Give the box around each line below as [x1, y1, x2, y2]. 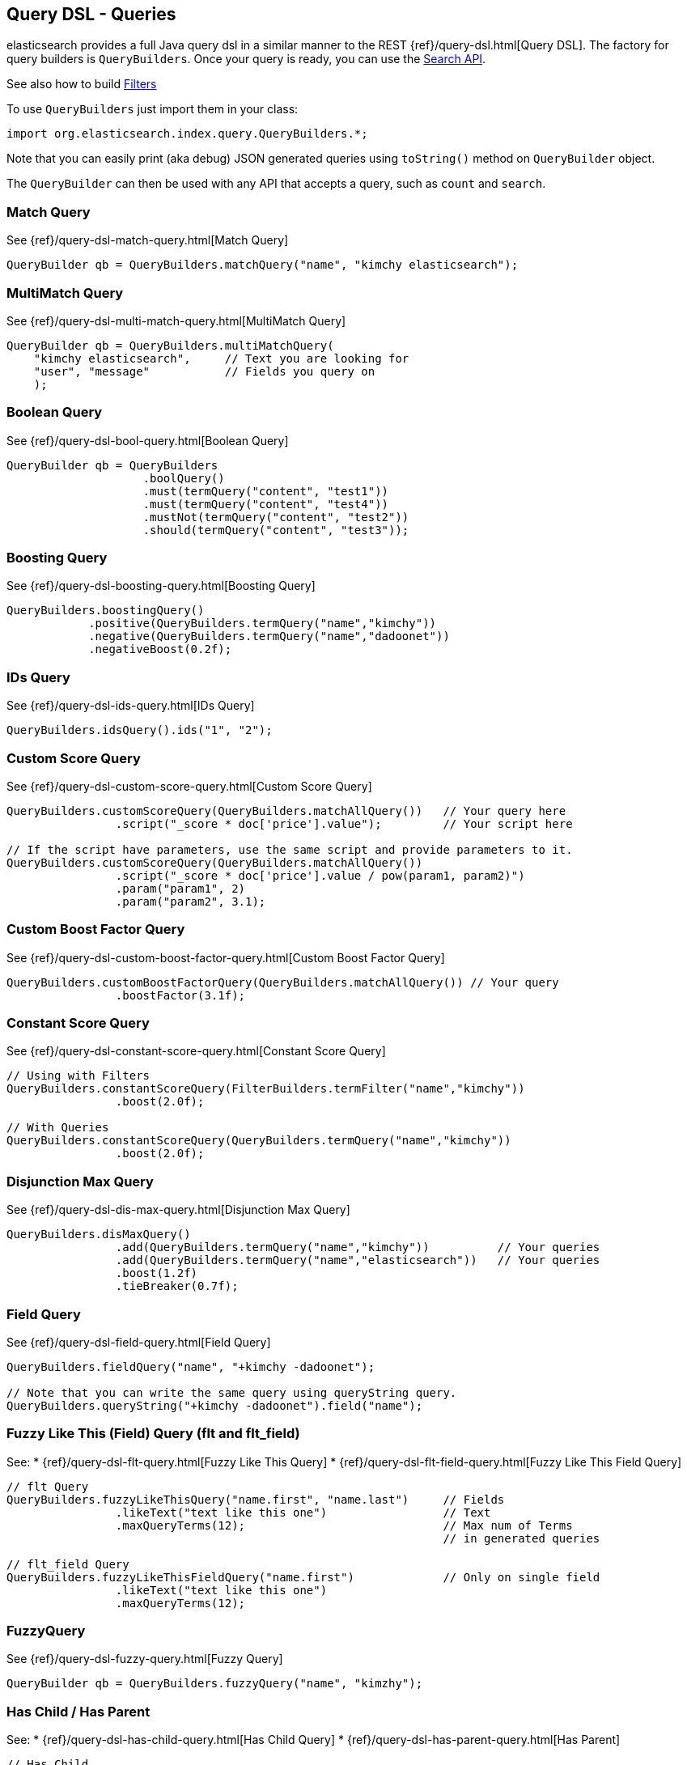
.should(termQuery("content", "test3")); [142, 523, 409, 537]
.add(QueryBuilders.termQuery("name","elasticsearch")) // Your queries [115, 1254, 600, 1267]
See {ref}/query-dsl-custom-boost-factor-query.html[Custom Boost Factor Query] [6, 950, 445, 965]
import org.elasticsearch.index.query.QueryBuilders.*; [6, 127, 368, 141]
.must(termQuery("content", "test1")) [142, 484, 389, 498]
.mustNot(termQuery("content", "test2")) [142, 510, 409, 524]
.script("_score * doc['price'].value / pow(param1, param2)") [115, 868, 525, 882]
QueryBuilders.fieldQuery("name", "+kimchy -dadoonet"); [6, 1360, 375, 1373]
